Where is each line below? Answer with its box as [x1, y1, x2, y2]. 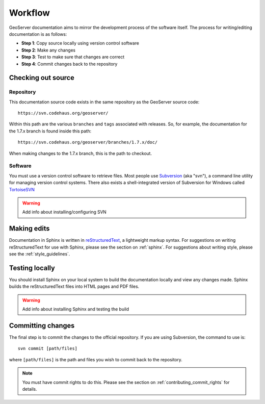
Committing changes [9, 321, 75, 329]
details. [22, 386, 37, 392]
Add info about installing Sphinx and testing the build [22, 306, 130, 312]
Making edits [9, 225, 50, 233]
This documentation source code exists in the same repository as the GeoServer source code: [9, 99, 200, 105]
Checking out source [9, 74, 75, 82]
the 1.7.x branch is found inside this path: [9, 128, 92, 134]
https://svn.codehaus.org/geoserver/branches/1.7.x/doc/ [18, 140, 158, 145]
